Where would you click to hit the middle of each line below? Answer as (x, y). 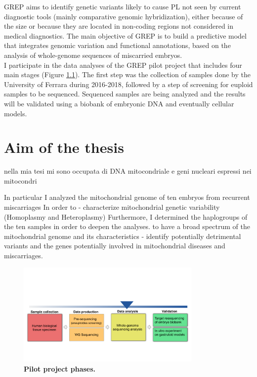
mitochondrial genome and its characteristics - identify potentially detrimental (123, 236)
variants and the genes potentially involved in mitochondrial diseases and (115, 246)
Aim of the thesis (64, 147)
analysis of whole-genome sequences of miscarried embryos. (93, 55)
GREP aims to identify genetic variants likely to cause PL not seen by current (123, 6)
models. (16, 113)
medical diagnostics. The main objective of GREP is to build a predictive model (125, 35)
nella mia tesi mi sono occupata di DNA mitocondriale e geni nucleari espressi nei (128, 171)
